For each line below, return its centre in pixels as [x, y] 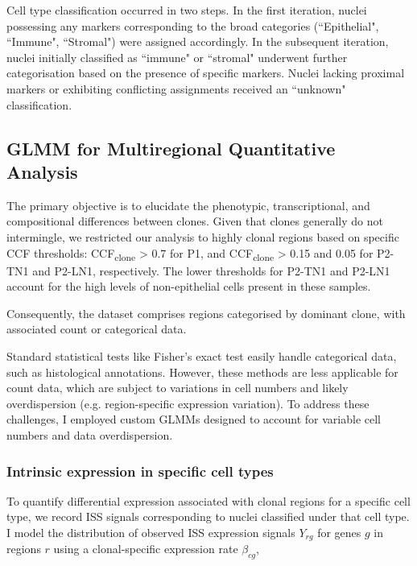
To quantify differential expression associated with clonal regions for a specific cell [208, 500]
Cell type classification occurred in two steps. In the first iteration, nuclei [187, 10]
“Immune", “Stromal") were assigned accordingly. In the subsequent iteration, [198, 41]
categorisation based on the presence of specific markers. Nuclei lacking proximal [206, 73]
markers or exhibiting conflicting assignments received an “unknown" [176, 88]
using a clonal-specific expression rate [146, 549]
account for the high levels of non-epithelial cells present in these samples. [189, 286]
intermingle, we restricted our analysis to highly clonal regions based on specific [203, 236]
